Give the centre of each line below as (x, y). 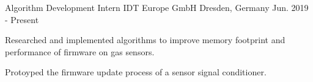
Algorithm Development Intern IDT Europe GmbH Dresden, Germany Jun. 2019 (157, 7)
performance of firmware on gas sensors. (80, 51)
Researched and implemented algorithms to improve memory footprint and (145, 40)
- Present (22, 19)
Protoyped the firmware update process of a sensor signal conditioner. (136, 72)
